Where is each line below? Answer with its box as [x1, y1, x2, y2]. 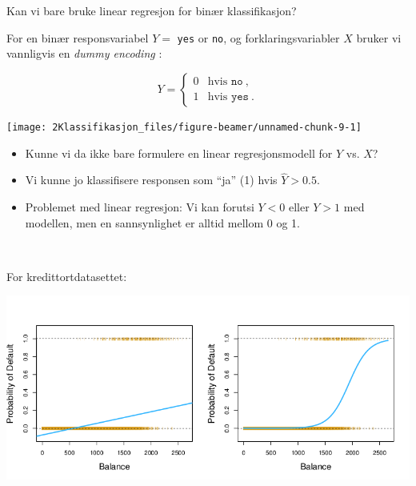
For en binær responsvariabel [6, 29, 149, 46]
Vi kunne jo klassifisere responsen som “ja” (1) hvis [25, 171, 278, 188]
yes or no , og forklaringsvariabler [177, 29, 340, 46]
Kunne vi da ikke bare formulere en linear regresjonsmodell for [25, 144, 333, 161]
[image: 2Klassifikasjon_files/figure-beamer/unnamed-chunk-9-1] [6, 121, 362, 133]
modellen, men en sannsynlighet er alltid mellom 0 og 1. [25, 214, 300, 231]
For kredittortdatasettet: [6, 267, 127, 284]
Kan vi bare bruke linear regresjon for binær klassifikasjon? [6, 2, 297, 18]
